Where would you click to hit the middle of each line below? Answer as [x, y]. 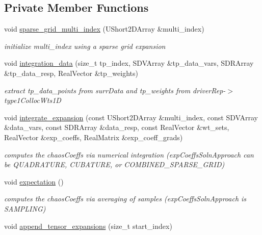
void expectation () [34, 181]
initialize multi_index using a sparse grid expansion [85, 46]
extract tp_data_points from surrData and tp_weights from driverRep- [115, 90]
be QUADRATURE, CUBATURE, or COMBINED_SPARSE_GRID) [114, 164]
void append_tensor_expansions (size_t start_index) [88, 226]
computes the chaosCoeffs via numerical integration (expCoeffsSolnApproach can [129, 154]
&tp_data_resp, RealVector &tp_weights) [71, 73]
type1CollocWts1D [33, 100]
